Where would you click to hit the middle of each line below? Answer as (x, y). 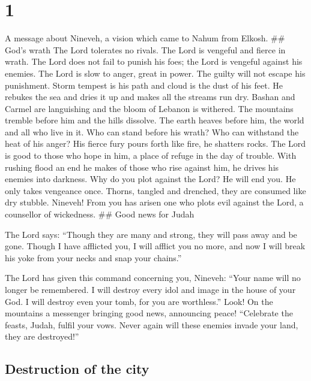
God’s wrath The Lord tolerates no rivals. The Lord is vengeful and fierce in (145, 49)
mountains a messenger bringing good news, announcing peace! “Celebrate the (149, 313)
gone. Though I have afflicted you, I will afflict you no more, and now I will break (155, 246)
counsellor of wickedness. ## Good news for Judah (100, 214)
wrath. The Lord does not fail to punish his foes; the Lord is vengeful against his (154, 61)
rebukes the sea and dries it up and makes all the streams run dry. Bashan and (150, 97)
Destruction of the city (77, 369)
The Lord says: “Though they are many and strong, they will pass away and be (151, 234)
